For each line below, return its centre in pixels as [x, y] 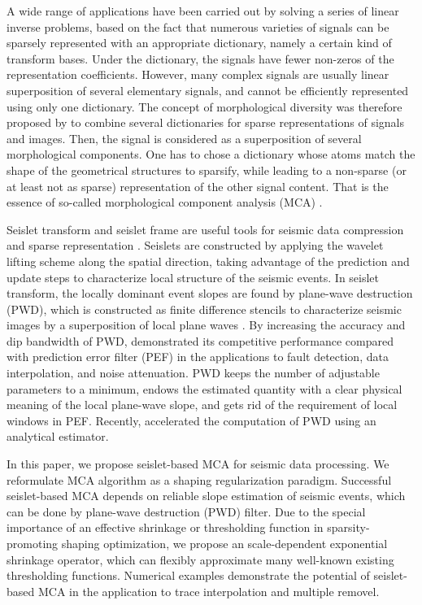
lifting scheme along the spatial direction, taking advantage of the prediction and [208, 261]
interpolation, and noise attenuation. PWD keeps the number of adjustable [193, 373]
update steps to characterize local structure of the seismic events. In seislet [193, 277]
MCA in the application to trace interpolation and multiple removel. [209, 591]
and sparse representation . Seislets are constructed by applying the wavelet [195, 245]
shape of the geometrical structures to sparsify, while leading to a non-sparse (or [207, 170]
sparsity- [348, 527]
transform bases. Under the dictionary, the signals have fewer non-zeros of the [200, 58]
